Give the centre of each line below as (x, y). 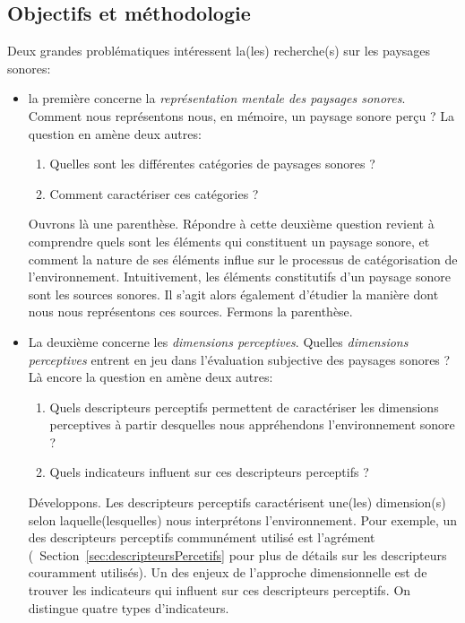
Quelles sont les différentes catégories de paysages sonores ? (212, 164)
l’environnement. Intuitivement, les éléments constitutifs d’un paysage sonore (239, 277)
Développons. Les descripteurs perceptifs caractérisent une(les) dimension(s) (237, 502)
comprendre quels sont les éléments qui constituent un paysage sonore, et (229, 241)
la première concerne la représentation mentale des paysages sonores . (217, 98)
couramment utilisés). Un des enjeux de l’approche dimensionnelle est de (228, 572)
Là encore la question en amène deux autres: (151, 377)
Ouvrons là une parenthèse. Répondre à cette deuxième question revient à (231, 224)
